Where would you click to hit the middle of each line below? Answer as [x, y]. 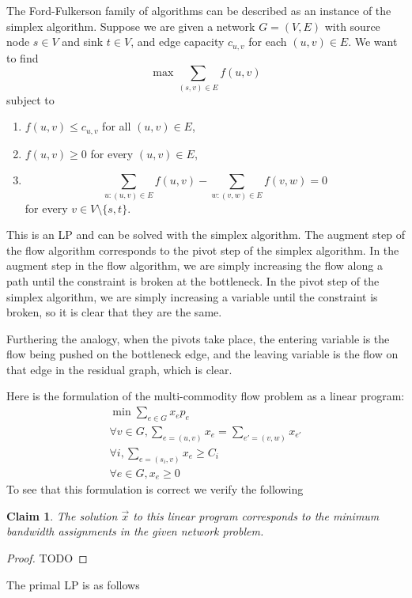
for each [268, 42]
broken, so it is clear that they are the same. [114, 312]
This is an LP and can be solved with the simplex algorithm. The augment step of [206, 235]
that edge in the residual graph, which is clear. [119, 369]
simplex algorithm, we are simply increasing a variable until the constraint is [192, 296]
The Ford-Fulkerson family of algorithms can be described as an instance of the [199, 10]
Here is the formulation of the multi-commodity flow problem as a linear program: [206, 396]
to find [23, 57]
